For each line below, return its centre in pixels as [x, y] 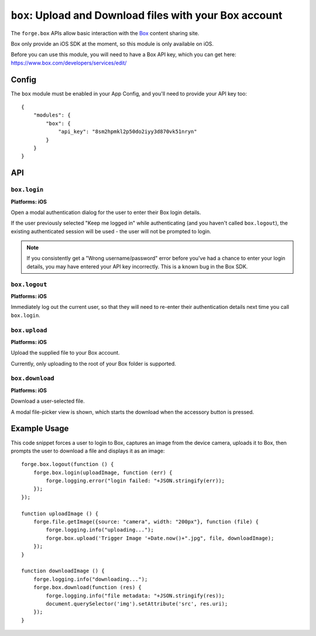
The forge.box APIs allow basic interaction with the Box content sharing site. [105, 33]
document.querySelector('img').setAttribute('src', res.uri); [137, 603]
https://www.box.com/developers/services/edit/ [69, 63]
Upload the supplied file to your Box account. [65, 353]
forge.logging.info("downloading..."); [90, 579]
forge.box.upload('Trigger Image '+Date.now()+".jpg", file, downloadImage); [160, 538]
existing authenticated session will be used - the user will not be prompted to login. [111, 231]
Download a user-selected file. [48, 401]
